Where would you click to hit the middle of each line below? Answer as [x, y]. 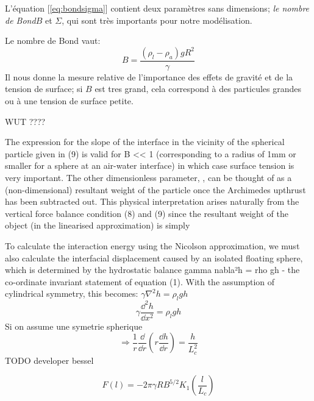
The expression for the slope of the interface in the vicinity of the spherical [145, 142]
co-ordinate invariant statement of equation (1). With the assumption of [140, 281]
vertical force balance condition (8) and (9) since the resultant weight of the [147, 213]
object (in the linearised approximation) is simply [98, 225]
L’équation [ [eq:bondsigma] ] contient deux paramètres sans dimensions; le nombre [157, 8]
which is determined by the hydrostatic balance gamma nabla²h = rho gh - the [152, 270]
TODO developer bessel [49, 360]
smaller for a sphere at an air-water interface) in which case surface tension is [150, 165]
